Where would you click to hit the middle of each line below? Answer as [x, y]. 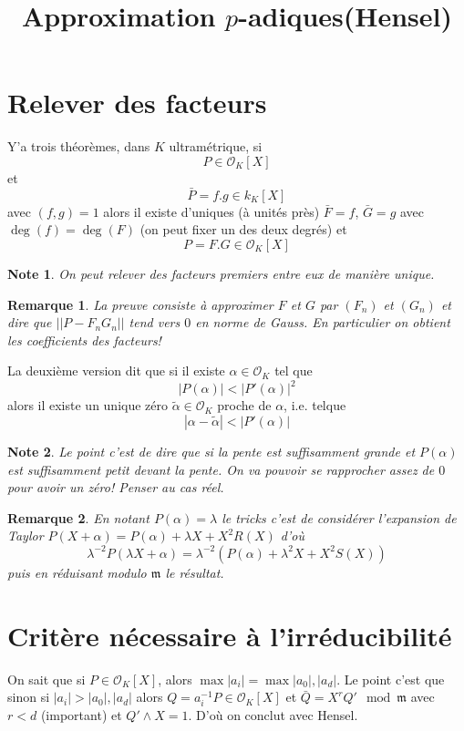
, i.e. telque [315, 405]
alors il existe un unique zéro [88, 405]
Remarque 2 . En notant [78, 517]
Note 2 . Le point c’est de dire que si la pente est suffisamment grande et [211, 451]
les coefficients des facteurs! [84, 340]
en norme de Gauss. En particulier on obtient [323, 322]
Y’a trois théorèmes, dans [79, 146]
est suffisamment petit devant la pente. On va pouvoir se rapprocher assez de [221, 469]
